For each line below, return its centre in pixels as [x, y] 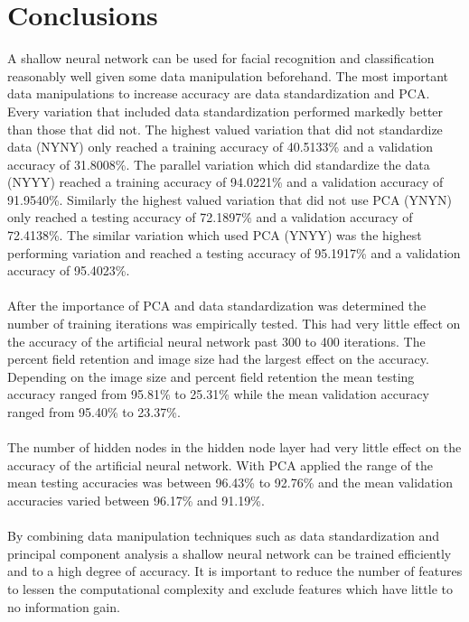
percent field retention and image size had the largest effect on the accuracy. [218, 359]
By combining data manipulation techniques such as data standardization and [224, 536]
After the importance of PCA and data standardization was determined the [217, 306]
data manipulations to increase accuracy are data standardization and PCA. [219, 93]
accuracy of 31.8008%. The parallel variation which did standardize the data [219, 164]
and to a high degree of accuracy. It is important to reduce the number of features [235, 571]
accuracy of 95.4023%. [69, 270]
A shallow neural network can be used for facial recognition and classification [221, 58]
